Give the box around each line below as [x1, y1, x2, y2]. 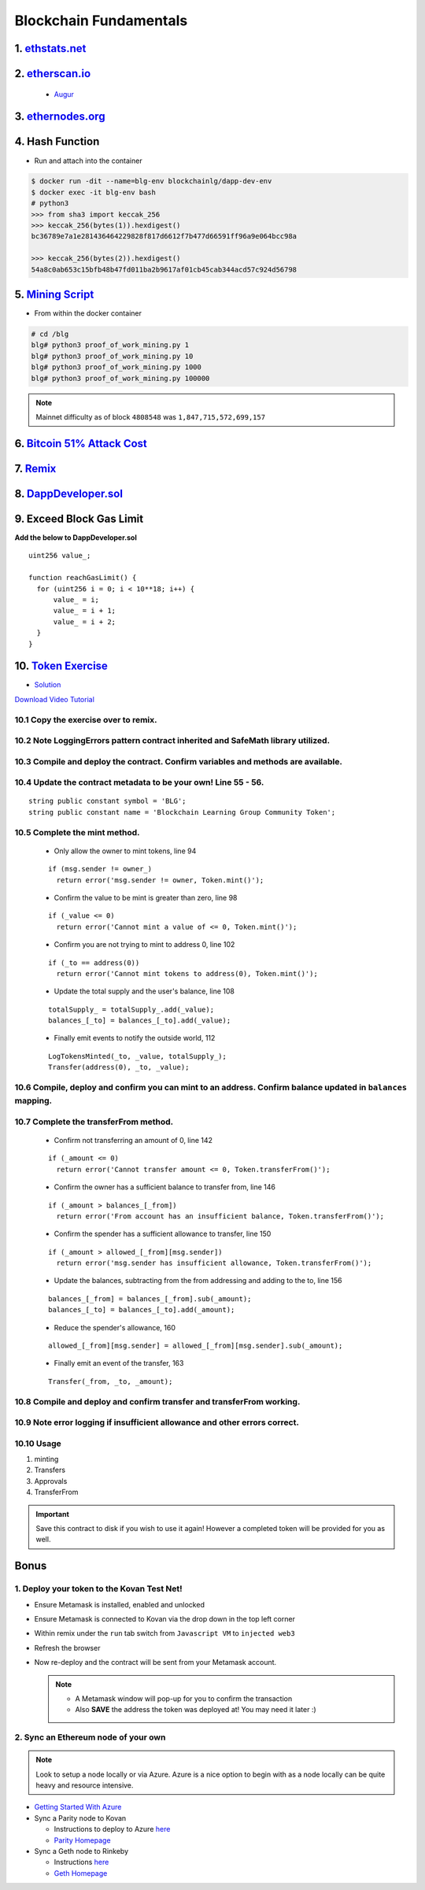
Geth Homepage [54, 1868, 108, 1877]
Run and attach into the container [34, 156, 142, 165]
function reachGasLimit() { [28, 573, 137, 583]
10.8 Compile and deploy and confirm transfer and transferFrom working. [14, 1396, 301, 1407]
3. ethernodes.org [14, 110, 105, 124]
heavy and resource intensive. [35, 1781, 134, 1790]
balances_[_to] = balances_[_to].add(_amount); [48, 1305, 235, 1315]
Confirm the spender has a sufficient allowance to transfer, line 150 [54, 1229, 272, 1239]
